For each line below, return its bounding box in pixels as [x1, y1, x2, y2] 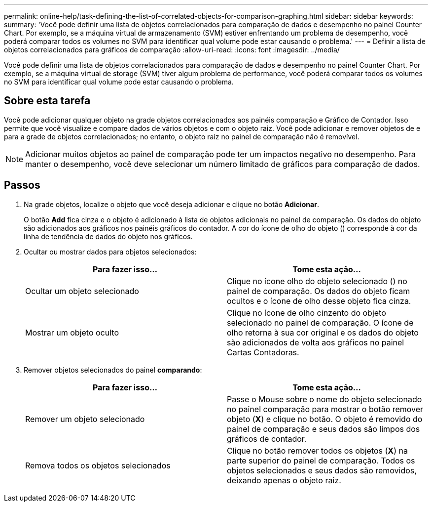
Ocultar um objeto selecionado [25, 286, 139, 296]
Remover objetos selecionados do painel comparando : [24, 365, 202, 374]
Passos [4, 179, 40, 192]
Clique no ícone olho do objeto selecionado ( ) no [227, 276, 407, 286]
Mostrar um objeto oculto [25, 327, 119, 337]
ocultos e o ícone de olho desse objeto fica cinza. [227, 295, 411, 306]
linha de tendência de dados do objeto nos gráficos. [24, 232, 193, 241]
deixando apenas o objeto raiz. [227, 475, 341, 485]
